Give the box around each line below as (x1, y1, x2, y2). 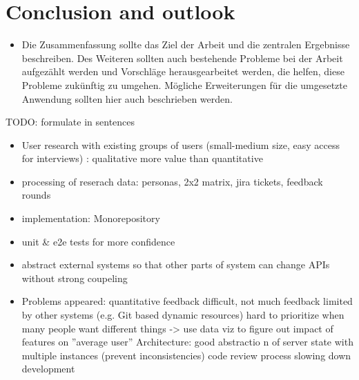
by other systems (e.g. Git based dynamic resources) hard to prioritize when (21, 308, 345, 322)
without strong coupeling (21, 270, 128, 285)
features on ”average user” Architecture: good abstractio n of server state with (21, 334, 353, 349)
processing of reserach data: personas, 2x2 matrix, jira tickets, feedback (21, 174, 323, 188)
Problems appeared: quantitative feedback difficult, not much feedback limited (21, 294, 353, 308)
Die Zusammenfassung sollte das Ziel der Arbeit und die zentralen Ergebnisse (21, 37, 350, 52)
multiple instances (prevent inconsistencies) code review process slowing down (21, 348, 351, 362)
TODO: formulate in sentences (6, 114, 135, 129)
